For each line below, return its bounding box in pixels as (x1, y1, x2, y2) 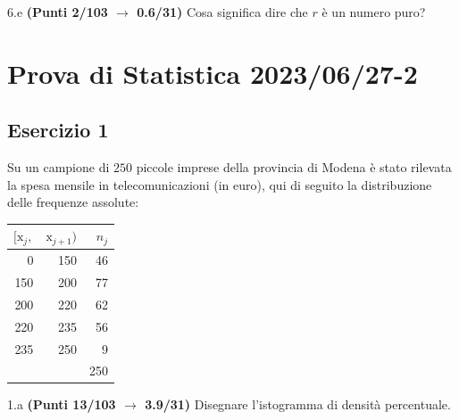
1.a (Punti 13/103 (7, 395, 116, 414)
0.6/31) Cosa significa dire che (137, 3, 308, 21)
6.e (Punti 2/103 (7, 3, 108, 21)
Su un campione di (7, 158, 110, 177)
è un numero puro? (321, 3, 426, 21)
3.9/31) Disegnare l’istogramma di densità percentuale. (145, 395, 451, 414)
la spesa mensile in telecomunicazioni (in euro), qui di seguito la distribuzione (7, 175, 432, 194)
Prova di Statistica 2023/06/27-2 (7, 54, 418, 91)
